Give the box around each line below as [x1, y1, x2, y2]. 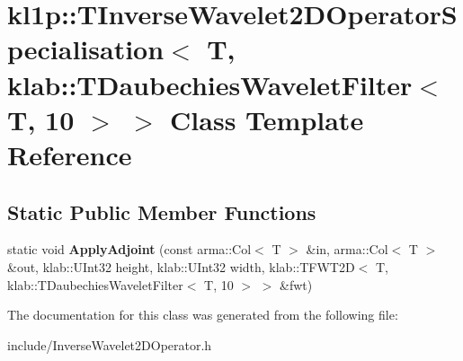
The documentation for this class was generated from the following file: [7, 305, 398, 324]
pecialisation [7, 31, 165, 67]
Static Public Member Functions [7, 198, 316, 225]
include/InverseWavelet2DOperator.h [7, 335, 212, 354]
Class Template [170, 101, 364, 137]
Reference [7, 136, 132, 172]
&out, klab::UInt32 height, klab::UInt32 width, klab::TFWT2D [7, 257, 355, 276]
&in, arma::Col [306, 240, 388, 259]
